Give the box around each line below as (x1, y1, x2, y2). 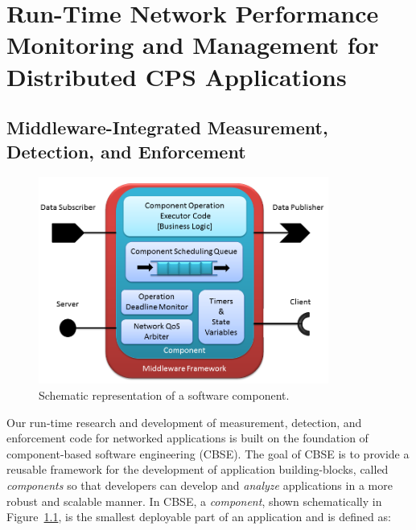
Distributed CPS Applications (6, 60, 347, 92)
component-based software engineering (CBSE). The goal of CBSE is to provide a (6, 445, 410, 462)
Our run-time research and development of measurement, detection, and (6, 413, 362, 430)
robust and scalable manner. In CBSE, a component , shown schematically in (6, 492, 382, 509)
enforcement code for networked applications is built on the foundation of (6, 429, 369, 446)
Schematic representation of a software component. (39, 386, 290, 403)
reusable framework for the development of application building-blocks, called (6, 461, 389, 478)
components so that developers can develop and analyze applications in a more (6, 476, 393, 493)
